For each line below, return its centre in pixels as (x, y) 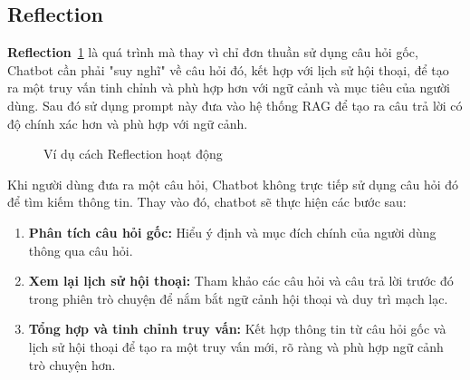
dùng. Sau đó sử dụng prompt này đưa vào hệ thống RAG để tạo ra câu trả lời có (235, 105)
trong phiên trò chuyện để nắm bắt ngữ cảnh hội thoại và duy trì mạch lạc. (238, 298)
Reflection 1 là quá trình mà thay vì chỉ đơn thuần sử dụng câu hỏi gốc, (213, 52)
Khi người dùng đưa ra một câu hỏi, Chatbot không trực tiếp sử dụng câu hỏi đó (233, 184)
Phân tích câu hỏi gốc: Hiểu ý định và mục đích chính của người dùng (232, 232)
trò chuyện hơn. (72, 364)
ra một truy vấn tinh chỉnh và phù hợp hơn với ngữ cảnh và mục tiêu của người (229, 88)
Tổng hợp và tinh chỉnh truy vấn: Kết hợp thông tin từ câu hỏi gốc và (237, 329)
